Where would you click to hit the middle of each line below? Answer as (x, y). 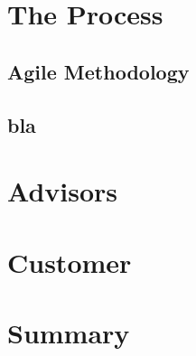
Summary (69, 332)
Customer (70, 262)
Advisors (63, 191)
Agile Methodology (98, 71)
